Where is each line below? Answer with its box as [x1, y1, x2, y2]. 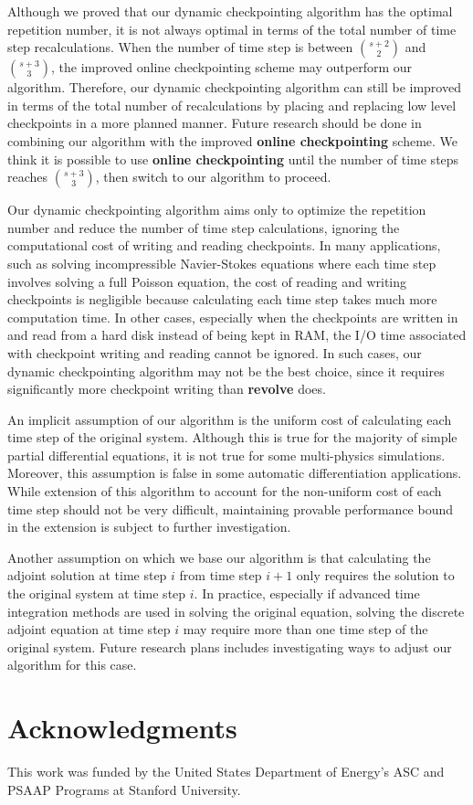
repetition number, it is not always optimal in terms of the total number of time [7, 19, 457, 38]
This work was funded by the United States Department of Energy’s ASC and [7, 762, 445, 781]
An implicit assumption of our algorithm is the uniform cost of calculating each [7, 409, 452, 429]
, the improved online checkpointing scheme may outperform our [51, 58, 413, 77]
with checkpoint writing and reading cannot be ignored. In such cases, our [7, 343, 422, 362]
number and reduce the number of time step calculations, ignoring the [7, 217, 400, 237]
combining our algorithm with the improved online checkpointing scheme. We [7, 131, 458, 150]
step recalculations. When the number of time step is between [7, 37, 353, 57]
